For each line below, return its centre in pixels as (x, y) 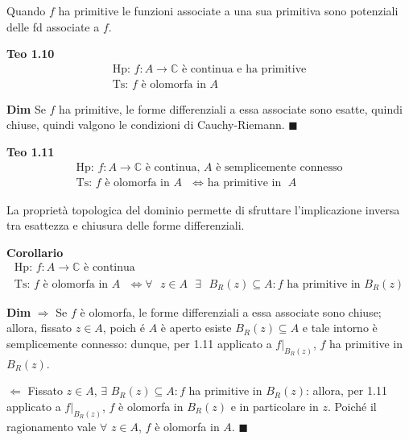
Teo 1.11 (31, 152)
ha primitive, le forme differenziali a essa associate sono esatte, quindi (231, 108)
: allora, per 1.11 (347, 390)
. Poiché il (352, 406)
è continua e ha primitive (244, 69)
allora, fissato (39, 328)
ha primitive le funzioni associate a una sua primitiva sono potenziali (228, 10)
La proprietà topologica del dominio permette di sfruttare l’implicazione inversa (203, 209)
